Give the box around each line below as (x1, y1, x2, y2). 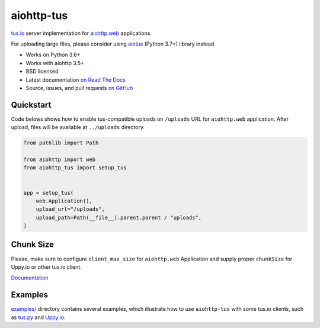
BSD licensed (25, 68, 59, 75)
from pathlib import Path (23, 140, 99, 146)
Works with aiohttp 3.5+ (25, 59, 84, 66)
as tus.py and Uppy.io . (11, 314, 66, 321)
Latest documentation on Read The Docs (25, 76, 126, 83)
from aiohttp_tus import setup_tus (23, 165, 127, 171)
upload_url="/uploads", (36, 206, 105, 213)
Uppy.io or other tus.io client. (11, 263, 82, 271)
